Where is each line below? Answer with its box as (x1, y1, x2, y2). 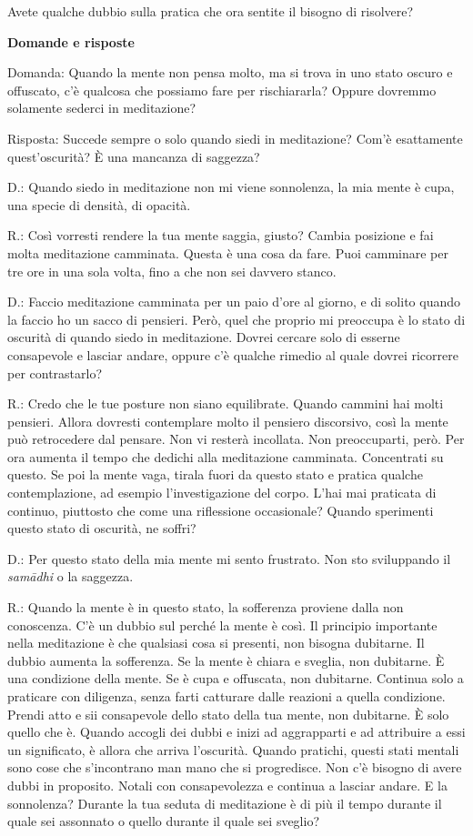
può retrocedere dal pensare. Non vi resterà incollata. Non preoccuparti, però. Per (7, 429, 465, 448)
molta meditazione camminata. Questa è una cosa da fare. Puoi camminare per (7, 243, 448, 262)
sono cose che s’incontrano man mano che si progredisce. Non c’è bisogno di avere (7, 758, 462, 777)
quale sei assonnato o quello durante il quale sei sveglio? (7, 811, 320, 831)
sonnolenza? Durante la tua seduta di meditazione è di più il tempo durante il (7, 793, 442, 812)
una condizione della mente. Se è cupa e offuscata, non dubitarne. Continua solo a (7, 669, 464, 688)
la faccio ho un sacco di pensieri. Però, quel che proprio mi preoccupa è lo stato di (7, 309, 466, 328)
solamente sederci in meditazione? (7, 98, 196, 117)
